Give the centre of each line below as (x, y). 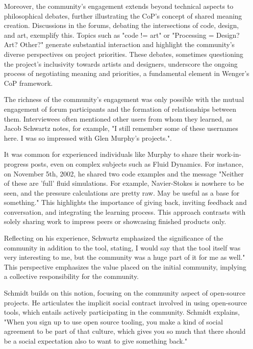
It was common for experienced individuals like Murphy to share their (109, 154)
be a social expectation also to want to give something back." (96, 341)
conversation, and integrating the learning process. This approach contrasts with (125, 212)
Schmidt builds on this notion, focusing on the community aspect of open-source (125, 293)
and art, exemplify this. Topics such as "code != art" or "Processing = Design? (122, 35)
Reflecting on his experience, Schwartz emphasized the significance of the (114, 238)
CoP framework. (28, 83)
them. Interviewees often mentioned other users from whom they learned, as (118, 118)
